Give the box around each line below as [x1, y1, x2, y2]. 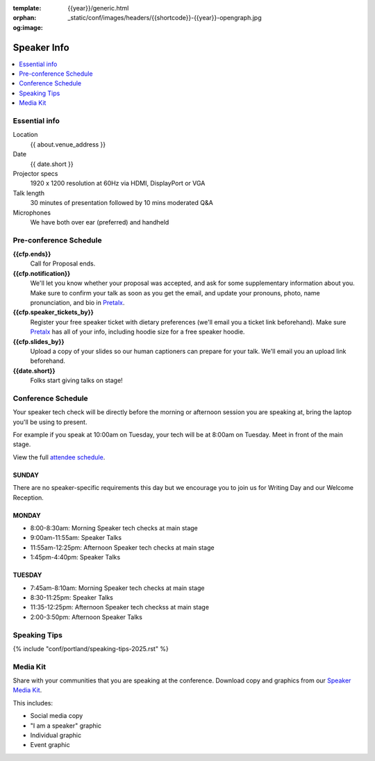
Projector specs [12, 169, 58, 177]
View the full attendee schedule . [12, 452, 106, 461]
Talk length [12, 188, 45, 197]
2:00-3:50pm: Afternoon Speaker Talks [30, 612, 142, 621]
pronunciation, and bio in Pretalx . [30, 299, 125, 306]
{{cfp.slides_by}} [12, 337, 65, 345]
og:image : [12, 23, 43, 31]
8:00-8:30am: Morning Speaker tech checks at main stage [30, 524, 198, 532]
